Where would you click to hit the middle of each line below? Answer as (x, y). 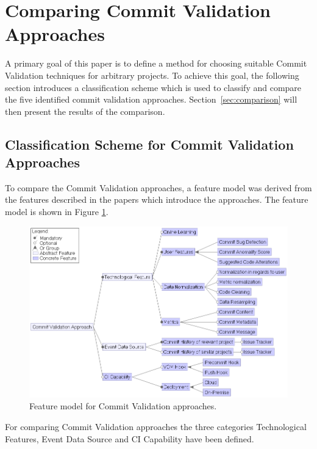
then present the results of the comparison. (85, 111)
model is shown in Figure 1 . (57, 212)
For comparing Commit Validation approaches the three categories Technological (156, 426)
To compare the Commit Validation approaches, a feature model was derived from (158, 187)
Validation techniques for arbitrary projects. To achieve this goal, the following (152, 75)
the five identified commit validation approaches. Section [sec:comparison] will (151, 99)
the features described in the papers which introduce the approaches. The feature (157, 199)
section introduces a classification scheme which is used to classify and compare (153, 87)
